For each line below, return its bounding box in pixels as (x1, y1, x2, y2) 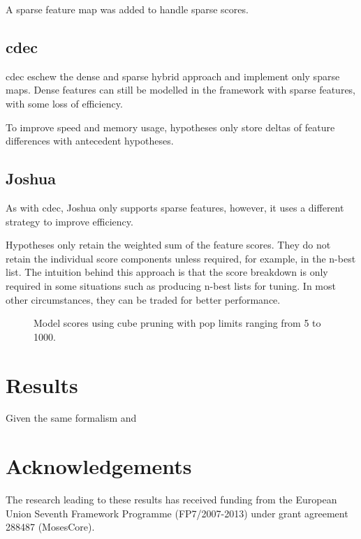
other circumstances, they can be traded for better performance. (6, 292, 281, 307)
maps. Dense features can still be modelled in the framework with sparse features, (6, 82, 356, 97)
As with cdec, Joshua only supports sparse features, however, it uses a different (6, 200, 344, 214)
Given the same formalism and (6, 411, 137, 425)
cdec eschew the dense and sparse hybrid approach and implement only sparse (6, 68, 340, 83)
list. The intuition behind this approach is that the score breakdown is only (6, 265, 328, 279)
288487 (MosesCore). (6, 519, 95, 534)
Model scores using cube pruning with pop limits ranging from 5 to (34, 316, 321, 330)
